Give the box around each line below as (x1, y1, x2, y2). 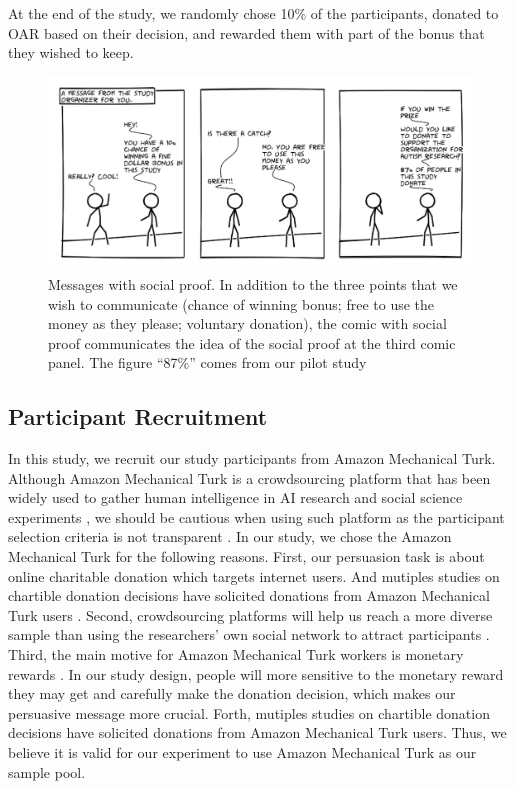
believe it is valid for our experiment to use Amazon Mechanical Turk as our (8, 742, 477, 762)
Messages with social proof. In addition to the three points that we (48, 273, 458, 294)
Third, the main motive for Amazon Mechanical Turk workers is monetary (8, 644, 464, 665)
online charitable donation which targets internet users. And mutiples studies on (8, 565, 500, 586)
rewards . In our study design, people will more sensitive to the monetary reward (8, 663, 504, 684)
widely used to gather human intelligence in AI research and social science (8, 487, 463, 508)
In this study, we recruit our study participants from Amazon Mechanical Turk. (8, 448, 496, 469)
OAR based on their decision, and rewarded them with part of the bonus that (8, 22, 485, 43)
